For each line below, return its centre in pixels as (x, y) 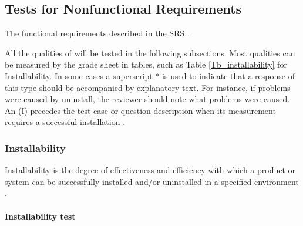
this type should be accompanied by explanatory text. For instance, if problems (148, 87)
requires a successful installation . (65, 122)
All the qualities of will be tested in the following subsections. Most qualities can (150, 53)
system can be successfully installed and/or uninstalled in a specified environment (152, 181)
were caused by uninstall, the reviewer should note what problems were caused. (147, 99)
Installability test (40, 216)
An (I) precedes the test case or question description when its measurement (140, 110)
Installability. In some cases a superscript (79, 75)
